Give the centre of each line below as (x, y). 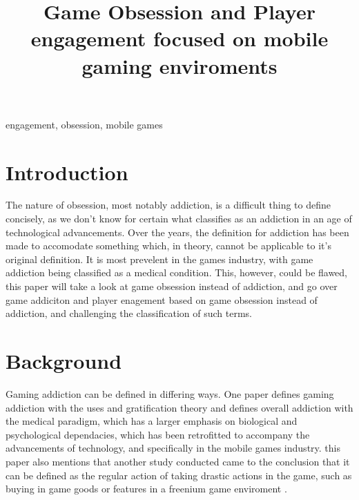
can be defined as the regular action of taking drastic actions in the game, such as (179, 475)
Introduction (67, 172)
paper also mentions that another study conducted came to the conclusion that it (178, 461)
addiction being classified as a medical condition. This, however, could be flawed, (177, 272)
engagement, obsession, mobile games (84, 124)
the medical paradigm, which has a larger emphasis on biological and (152, 421)
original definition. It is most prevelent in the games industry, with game (159, 259)
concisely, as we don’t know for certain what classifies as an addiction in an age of (179, 219)
